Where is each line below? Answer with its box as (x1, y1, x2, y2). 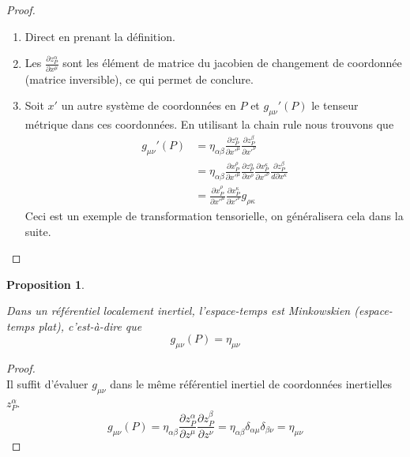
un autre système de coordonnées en (61, 97, 236, 114)
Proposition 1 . (6, 275, 85, 292)
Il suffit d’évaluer (6, 375, 88, 391)
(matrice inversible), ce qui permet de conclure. (24, 70, 254, 87)
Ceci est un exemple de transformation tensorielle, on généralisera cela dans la (24, 207, 404, 223)
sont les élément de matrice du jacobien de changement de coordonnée (62, 54, 402, 71)
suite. (24, 223, 51, 239)
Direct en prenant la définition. (24, 28, 175, 44)
